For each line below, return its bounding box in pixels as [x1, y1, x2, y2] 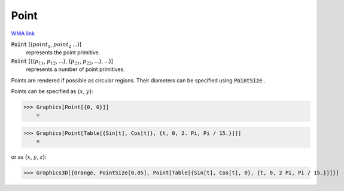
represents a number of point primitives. [26, 66, 125, 73]
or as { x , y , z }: [11, 153, 47, 161]
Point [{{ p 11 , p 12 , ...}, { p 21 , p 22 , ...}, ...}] [11, 57, 114, 66]
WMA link [11, 30, 35, 37]
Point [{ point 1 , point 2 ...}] [11, 41, 82, 49]
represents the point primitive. [26, 49, 101, 56]
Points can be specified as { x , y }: [11, 87, 93, 95]
